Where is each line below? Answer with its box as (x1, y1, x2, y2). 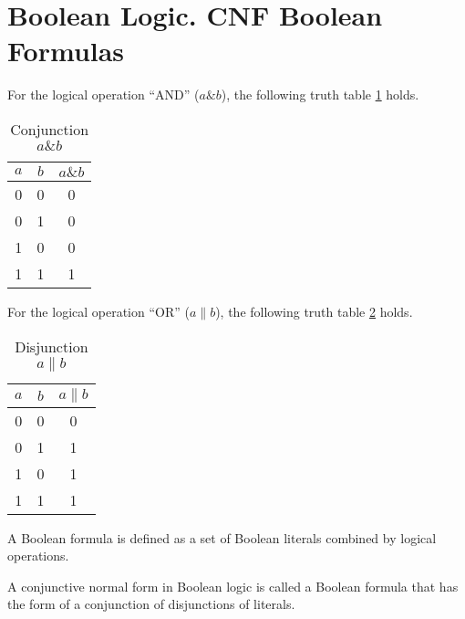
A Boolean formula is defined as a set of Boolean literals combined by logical (7, 528, 437, 547)
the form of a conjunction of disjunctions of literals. (7, 594, 295, 614)
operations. (7, 546, 69, 565)
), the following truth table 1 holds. (221, 85, 419, 104)
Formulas (7, 32, 125, 69)
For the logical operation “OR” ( (7, 301, 190, 320)
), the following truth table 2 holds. (215, 301, 413, 320)
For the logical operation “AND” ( (7, 85, 200, 104)
